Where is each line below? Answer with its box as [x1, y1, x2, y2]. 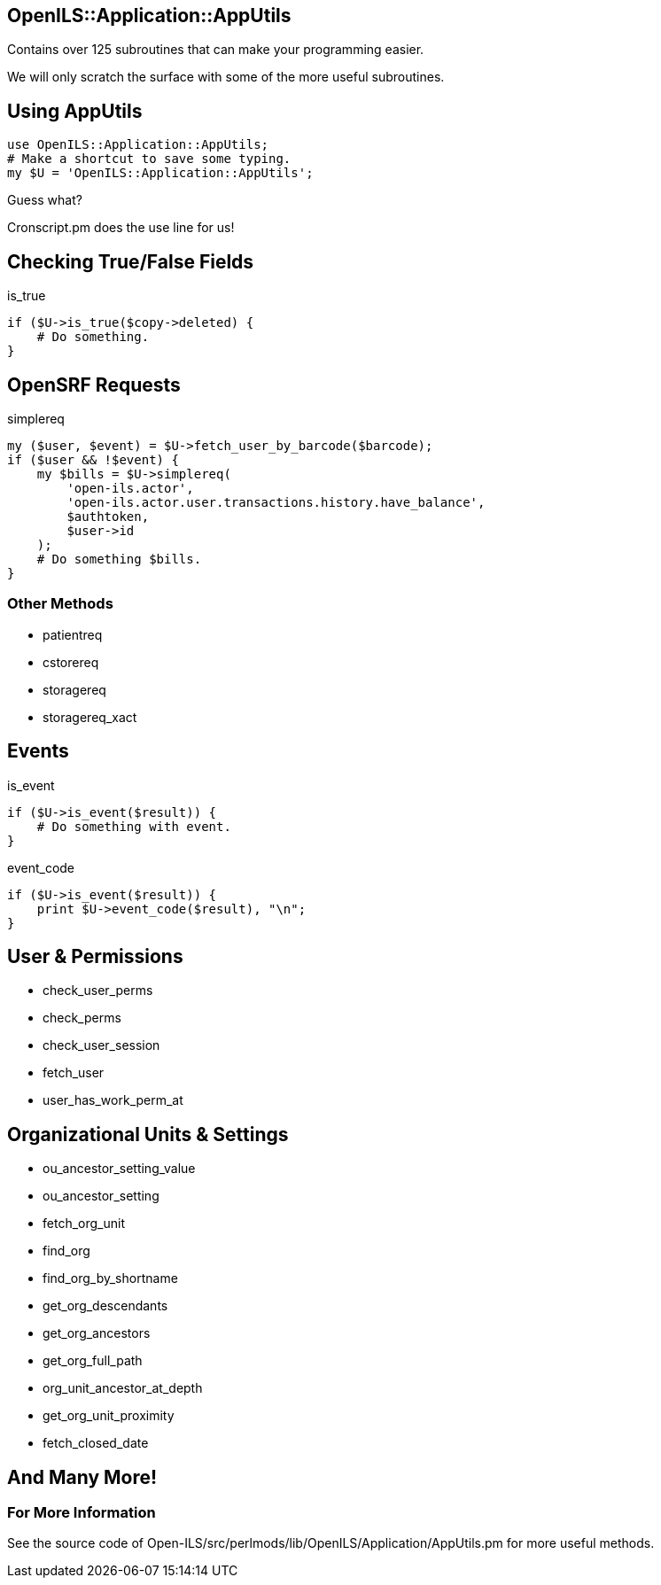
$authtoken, [66, 509, 150, 524]
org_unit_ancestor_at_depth [43, 1380, 203, 1396]
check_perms [43, 1010, 121, 1026]
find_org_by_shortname [43, 1270, 178, 1286]
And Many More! [7, 1465, 158, 1488]
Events [7, 740, 69, 763]
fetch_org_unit [43, 1216, 125, 1231]
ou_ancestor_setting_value [43, 1161, 196, 1177]
